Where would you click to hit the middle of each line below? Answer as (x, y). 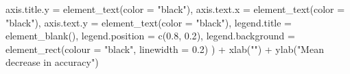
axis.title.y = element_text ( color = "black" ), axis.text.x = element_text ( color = (175, 9)
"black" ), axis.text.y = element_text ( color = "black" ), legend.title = (149, 22)
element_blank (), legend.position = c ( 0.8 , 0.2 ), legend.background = (150, 36)
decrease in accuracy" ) (52, 62)
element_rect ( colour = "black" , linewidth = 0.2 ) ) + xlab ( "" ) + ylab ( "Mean (165, 49)
